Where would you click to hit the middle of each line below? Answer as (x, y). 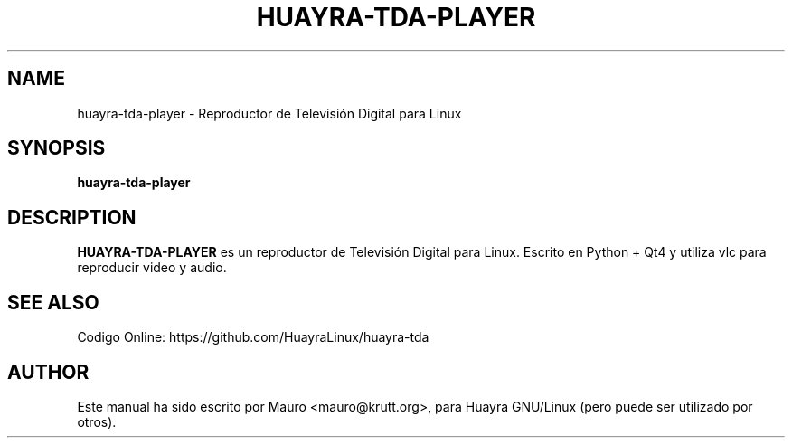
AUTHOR (48, 372)
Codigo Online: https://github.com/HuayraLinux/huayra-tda (253, 337)
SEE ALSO (53, 302)
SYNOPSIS (57, 148)
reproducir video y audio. (152, 268)
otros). (97, 421)
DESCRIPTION (72, 217)
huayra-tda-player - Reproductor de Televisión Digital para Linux (269, 113)
